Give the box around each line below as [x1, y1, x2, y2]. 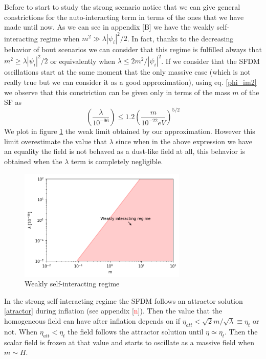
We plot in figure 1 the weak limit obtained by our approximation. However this [4, 126, 255, 137]
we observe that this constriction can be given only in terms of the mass [4, 86, 230, 97]
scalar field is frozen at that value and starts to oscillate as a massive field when [4, 336, 255, 347]
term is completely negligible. [71, 156, 163, 167]
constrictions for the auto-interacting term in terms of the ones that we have [4, 11, 244, 22]
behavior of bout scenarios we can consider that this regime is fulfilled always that [4, 44, 262, 55]
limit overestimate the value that [4, 136, 107, 146]
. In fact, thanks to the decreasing [127, 33, 234, 43]
